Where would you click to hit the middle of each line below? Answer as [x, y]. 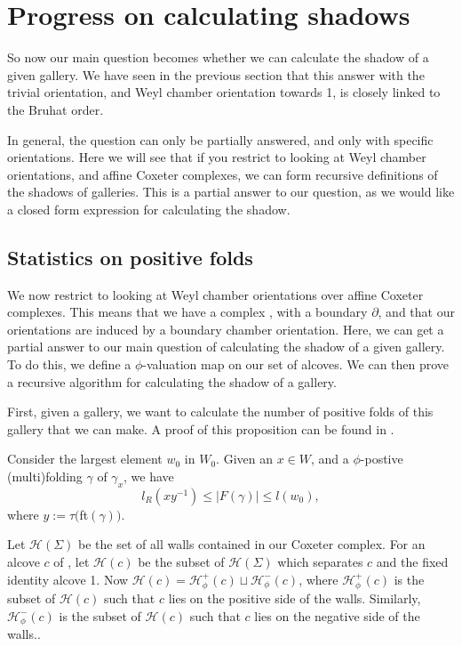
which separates [320, 561]
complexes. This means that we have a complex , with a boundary [187, 312]
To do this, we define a [69, 364]
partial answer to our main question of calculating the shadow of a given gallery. [226, 347]
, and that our [416, 312]
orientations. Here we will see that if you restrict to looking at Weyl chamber [217, 157]
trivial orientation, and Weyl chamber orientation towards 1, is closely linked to [224, 92]
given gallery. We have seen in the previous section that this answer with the [216, 74]
